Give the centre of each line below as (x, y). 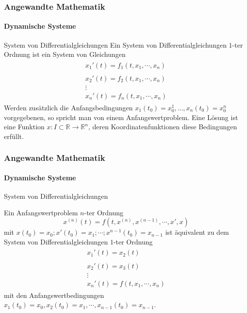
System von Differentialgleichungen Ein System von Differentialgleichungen (115, 44)
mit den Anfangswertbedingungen (54, 295)
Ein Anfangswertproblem (41, 212)
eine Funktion (24, 127)
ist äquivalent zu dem (197, 232)
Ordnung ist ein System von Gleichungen (65, 54)
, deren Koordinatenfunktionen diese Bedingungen (163, 127)
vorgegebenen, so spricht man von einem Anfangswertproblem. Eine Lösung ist (121, 117)
